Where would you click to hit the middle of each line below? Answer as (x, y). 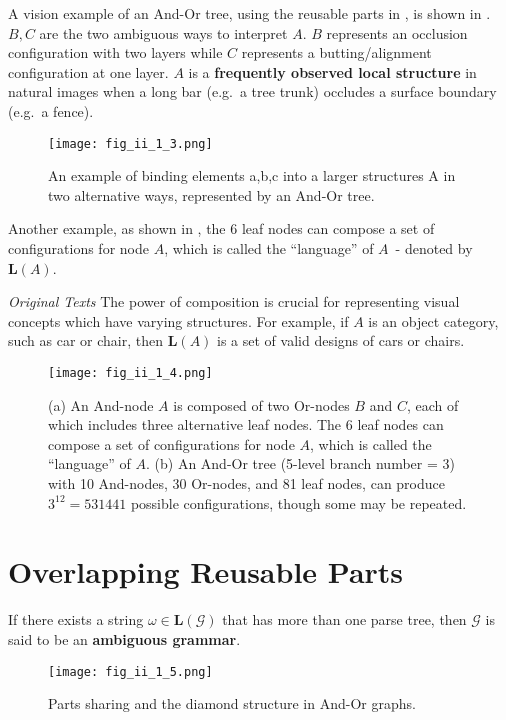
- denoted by (434, 248)
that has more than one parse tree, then (344, 619)
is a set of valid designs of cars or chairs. (341, 340)
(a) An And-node (101, 404)
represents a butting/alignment (336, 52)
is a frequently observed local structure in (332, 71)
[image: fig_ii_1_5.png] (130, 671)
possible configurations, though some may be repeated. (298, 502)
